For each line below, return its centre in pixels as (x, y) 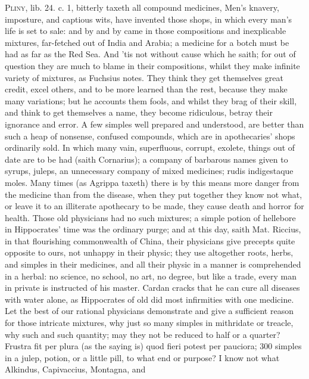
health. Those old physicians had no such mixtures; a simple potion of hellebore (150, 217)
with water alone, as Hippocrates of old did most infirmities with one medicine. (149, 299)
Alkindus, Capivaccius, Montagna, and (75, 369)
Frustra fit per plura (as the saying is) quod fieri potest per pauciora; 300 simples (153, 346)
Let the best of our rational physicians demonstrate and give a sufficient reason (149, 311)
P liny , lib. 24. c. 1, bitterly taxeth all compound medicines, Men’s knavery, (142, 7)
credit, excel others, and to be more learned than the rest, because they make (146, 89)
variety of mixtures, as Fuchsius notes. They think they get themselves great (144, 77)
